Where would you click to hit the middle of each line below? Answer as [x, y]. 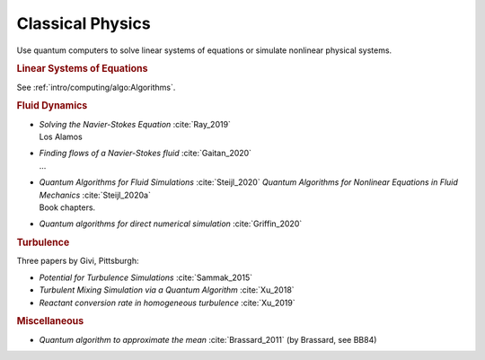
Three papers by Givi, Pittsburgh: [78, 261]
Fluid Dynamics [52, 106]
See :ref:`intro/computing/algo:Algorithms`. [96, 87]
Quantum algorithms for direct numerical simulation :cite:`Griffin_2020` [171, 224]
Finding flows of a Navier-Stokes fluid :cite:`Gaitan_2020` [145, 154]
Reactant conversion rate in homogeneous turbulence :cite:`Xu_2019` [167, 303]
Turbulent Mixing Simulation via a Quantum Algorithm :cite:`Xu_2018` [167, 290]
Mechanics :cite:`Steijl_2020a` [95, 195]
